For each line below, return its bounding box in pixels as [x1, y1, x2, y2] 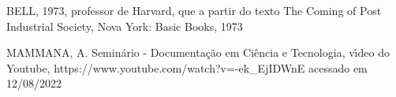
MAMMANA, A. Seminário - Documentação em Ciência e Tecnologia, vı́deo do [6, 44, 390, 61]
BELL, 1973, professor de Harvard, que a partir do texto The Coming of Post [6, 2, 382, 18]
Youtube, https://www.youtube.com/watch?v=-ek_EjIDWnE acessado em [6, 59, 368, 76]
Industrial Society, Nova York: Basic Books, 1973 [6, 17, 243, 34]
